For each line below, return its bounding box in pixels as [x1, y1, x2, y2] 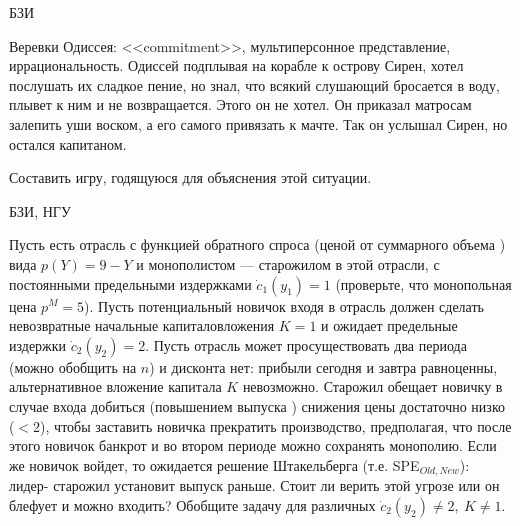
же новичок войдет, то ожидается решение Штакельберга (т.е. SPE [9, 454, 420, 475]
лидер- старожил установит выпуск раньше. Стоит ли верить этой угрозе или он [9, 475, 500, 496]
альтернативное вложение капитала [9, 376, 222, 397]
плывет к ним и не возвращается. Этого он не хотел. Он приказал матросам [9, 94, 472, 115]
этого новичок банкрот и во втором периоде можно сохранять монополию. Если [9, 435, 497, 456]
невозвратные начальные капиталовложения [9, 315, 275, 336]
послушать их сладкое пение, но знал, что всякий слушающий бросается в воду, [9, 74, 500, 95]
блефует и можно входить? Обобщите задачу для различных [9, 494, 376, 515]
